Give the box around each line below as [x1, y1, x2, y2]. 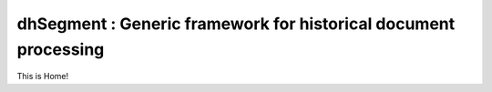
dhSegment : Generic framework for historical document [16, 14, 456, 34]
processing [16, 39, 105, 59]
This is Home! [16, 71, 69, 82]
